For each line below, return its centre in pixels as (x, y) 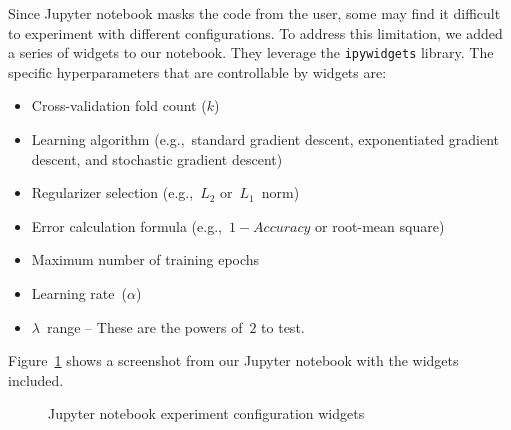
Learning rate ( (79, 293)
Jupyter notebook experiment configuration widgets (206, 413)
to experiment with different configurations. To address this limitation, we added (255, 32)
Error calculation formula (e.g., (126, 225)
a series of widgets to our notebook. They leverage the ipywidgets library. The (251, 52)
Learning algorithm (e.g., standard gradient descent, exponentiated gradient (265, 139)
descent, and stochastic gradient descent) (157, 158)
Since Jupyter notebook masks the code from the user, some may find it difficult (254, 13)
